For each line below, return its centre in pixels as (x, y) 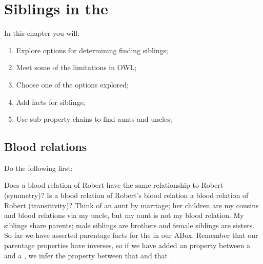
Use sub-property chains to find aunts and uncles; (94, 119)
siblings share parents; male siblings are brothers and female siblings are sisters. (129, 225)
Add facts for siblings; (50, 102)
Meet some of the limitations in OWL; (76, 67)
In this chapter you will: (42, 33)
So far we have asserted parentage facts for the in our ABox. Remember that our (131, 235)
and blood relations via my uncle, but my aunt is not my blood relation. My (124, 215)
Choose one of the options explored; (72, 84)
